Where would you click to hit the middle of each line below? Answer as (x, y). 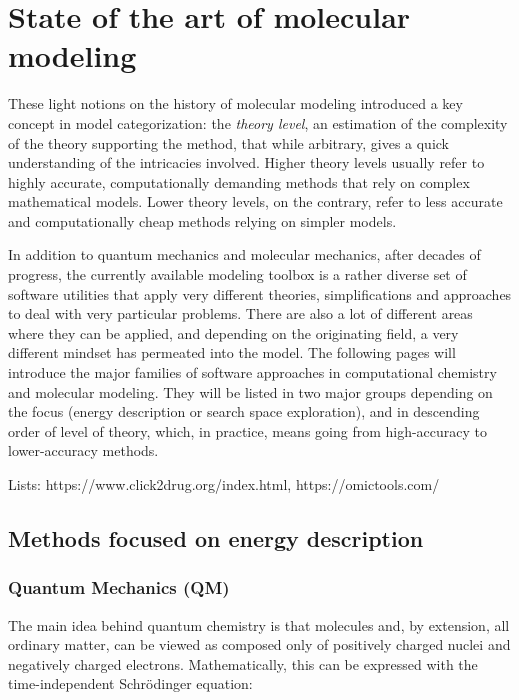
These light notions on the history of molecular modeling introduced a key (235, 103)
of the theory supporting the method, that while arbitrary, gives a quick (229, 142)
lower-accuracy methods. (83, 450)
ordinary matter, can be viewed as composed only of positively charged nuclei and (259, 644)
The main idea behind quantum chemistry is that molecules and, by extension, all (259, 624)
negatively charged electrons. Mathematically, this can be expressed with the (243, 663)
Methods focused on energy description (216, 537)
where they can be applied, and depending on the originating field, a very (233, 332)
